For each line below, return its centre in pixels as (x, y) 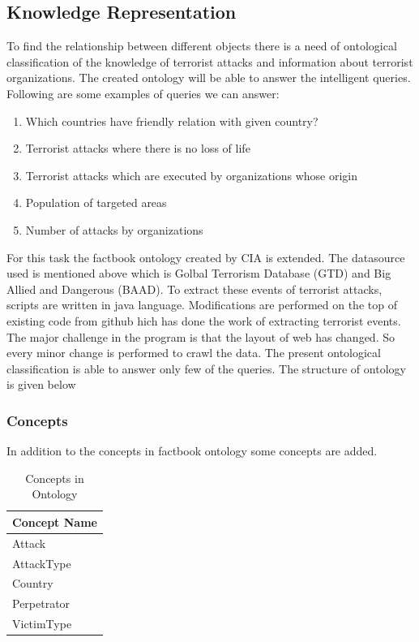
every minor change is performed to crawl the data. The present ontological (194, 353)
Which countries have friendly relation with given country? (172, 121)
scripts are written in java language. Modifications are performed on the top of (202, 305)
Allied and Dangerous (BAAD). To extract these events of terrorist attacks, (195, 289)
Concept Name (55, 521)
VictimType (42, 624)
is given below (41, 384)
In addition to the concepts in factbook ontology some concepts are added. (192, 451)
